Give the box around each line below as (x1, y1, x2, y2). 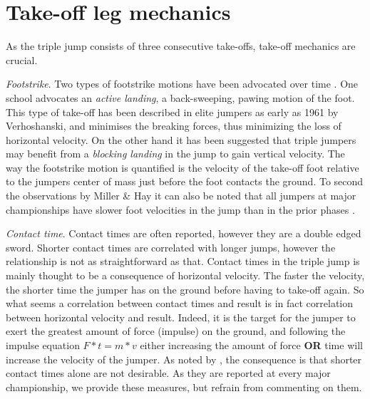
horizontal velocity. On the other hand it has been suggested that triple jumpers (6, 132, 356, 147)
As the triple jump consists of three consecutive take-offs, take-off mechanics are (6, 38, 356, 53)
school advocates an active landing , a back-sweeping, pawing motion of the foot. (6, 90, 355, 105)
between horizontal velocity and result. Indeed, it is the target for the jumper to (6, 309, 356, 324)
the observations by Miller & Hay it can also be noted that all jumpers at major (6, 188, 356, 203)
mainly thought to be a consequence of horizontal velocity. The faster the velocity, (6, 268, 365, 283)
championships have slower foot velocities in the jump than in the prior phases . (6, 202, 355, 217)
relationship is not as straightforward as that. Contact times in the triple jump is (6, 254, 360, 269)
